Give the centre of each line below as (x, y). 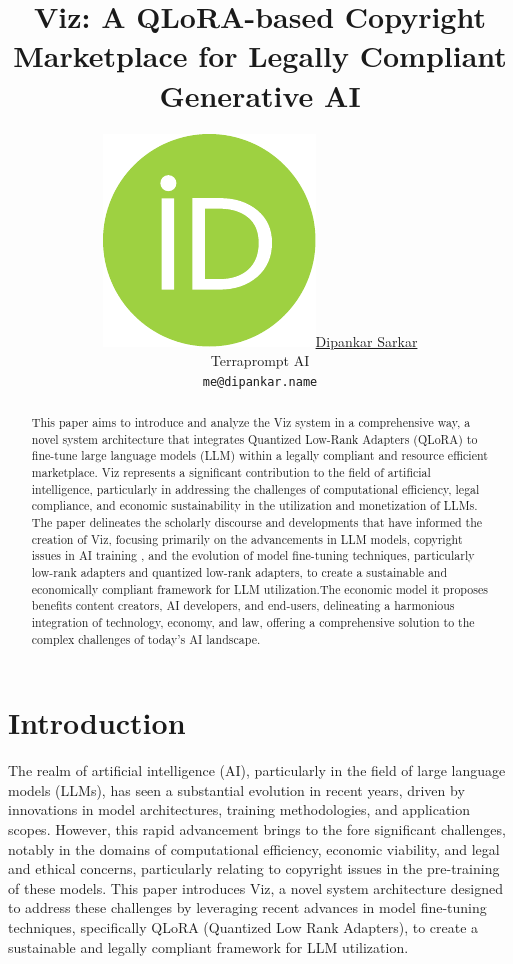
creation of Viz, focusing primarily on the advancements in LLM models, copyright (247, 538)
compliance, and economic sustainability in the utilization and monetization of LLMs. (254, 505)
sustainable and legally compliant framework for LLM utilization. (208, 946)
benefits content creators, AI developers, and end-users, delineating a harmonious (243, 605)
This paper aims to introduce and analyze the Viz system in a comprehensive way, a (251, 422)
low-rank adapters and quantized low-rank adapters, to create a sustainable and (239, 572)
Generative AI (260, 94)
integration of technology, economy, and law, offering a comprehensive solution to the (253, 622)
